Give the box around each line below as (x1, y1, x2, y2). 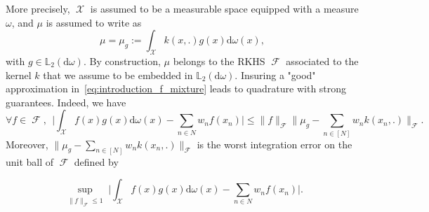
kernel (6, 67, 32, 82)
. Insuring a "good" (235, 67, 316, 82)
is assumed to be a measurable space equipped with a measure (90, 1, 359, 15)
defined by (74, 154, 119, 169)
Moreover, (6, 136, 48, 151)
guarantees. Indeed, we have (6, 94, 126, 109)
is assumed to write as (46, 15, 142, 29)
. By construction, (83, 53, 161, 68)
